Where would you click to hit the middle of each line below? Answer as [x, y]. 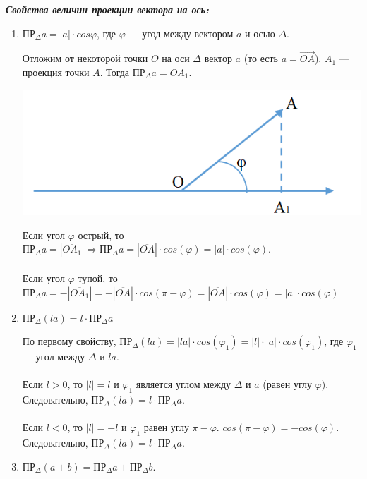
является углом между [183, 384]
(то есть [261, 58]
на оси [176, 58]
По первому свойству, [69, 341]
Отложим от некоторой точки [85, 58]
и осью [260, 33]
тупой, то [98, 278]
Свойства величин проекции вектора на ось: [108, 9]
